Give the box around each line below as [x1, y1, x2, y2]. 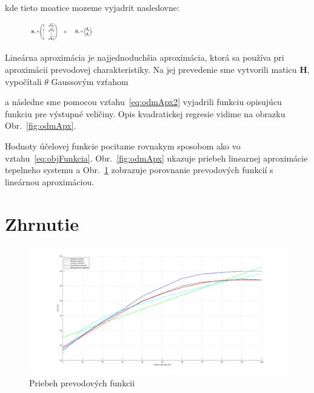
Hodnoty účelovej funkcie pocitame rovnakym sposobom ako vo [5, 139, 241, 152]
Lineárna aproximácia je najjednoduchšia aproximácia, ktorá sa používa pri [5, 51, 284, 64]
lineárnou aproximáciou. [5, 175, 95, 188]
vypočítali [5, 75, 42, 87]
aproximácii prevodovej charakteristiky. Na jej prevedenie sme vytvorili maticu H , [5, 63, 310, 75]
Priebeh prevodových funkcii [29, 376, 135, 389]
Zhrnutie [5, 211, 79, 236]
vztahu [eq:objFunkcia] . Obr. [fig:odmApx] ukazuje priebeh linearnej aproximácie [5, 151, 308, 164]
